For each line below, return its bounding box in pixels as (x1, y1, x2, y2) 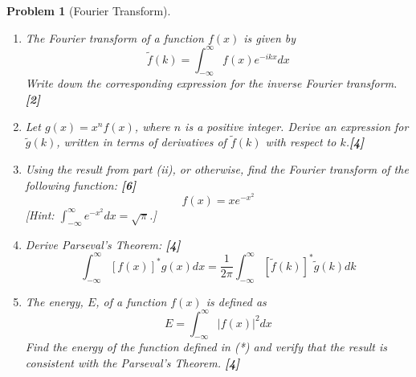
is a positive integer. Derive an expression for (185, 117, 409, 134)
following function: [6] (25, 176, 137, 193)
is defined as (206, 293, 267, 309)
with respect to (265, 133, 336, 150)
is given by (243, 29, 296, 46)
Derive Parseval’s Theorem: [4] (25, 236, 181, 252)
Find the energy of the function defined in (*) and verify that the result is (25, 338, 387, 355)
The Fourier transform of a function (25, 29, 204, 46)
